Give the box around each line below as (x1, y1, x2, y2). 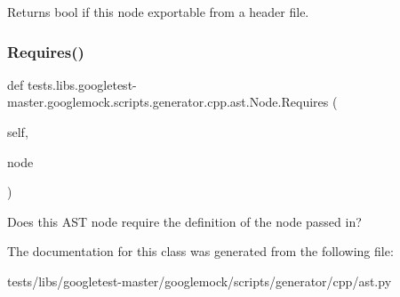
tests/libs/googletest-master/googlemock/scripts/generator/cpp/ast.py (7, 271, 392, 290)
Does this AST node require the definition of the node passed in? (7, 212, 362, 230)
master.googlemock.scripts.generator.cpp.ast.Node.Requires (7, 92, 329, 111)
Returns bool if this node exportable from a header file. (7, 3, 309, 20)
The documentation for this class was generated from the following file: (7, 242, 394, 261)
